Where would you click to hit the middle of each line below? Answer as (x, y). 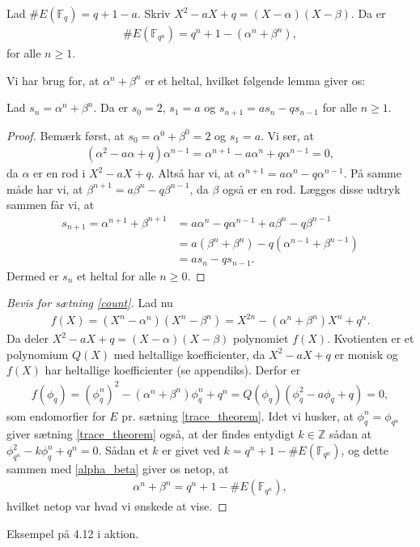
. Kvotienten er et (371, 338)
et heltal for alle (117, 275)
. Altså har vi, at (193, 173)
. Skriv (154, 13)
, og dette (365, 450)
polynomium (38, 354)
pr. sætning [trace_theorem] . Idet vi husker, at (238, 415)
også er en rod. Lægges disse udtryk (312, 188)
